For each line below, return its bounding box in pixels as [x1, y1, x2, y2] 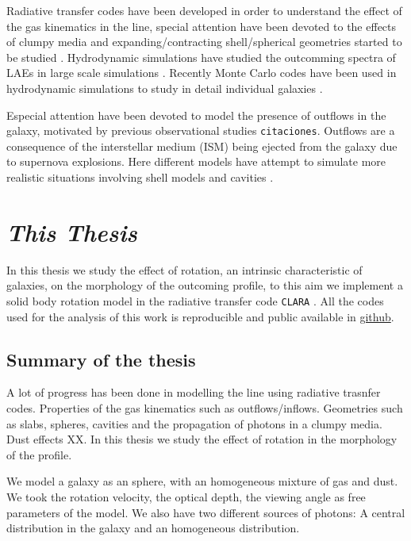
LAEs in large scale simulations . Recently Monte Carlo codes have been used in [6, 64, 397, 81]
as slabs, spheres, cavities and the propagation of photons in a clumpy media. [6, 415, 382, 432]
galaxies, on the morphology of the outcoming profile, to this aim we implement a [6, 277, 403, 294]
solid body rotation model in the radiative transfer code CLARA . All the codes [6, 292, 384, 309]
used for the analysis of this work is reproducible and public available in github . [6, 308, 394, 324]
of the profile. [6, 446, 72, 462]
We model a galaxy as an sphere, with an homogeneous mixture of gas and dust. [6, 473, 398, 489]
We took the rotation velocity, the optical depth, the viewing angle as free [6, 488, 366, 505]
